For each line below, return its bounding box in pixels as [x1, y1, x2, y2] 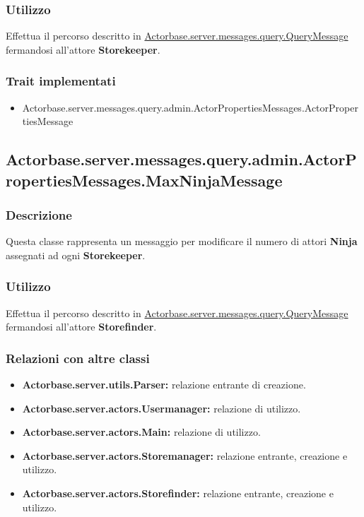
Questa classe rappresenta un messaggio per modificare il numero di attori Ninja [6, 234, 358, 249]
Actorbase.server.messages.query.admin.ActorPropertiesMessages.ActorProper [22, 100, 358, 114]
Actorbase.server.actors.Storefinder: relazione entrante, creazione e [22, 485, 334, 500]
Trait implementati [6, 72, 116, 90]
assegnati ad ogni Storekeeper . [6, 247, 146, 262]
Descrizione [6, 206, 72, 223]
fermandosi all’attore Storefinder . [6, 319, 157, 334]
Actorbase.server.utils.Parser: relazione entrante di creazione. [22, 377, 306, 392]
